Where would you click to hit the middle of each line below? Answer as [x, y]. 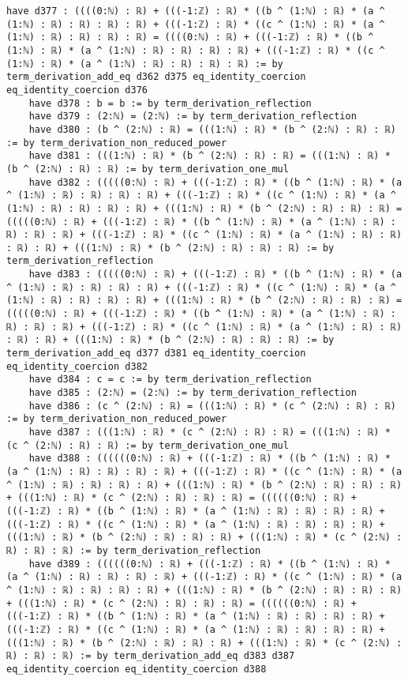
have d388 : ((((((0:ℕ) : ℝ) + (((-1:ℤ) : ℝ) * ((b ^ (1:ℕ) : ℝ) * [210, 459]
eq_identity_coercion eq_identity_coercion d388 [137, 669]
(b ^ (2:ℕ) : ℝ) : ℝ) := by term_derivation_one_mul [148, 169]
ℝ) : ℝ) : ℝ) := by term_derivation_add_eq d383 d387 [151, 656]
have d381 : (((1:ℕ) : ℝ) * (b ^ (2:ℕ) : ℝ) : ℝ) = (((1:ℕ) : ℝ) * [210, 156]
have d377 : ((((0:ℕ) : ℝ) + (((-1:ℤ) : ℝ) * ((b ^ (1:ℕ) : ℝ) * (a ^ [196, 11]
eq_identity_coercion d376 [77, 90]
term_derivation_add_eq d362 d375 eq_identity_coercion [156, 77]
